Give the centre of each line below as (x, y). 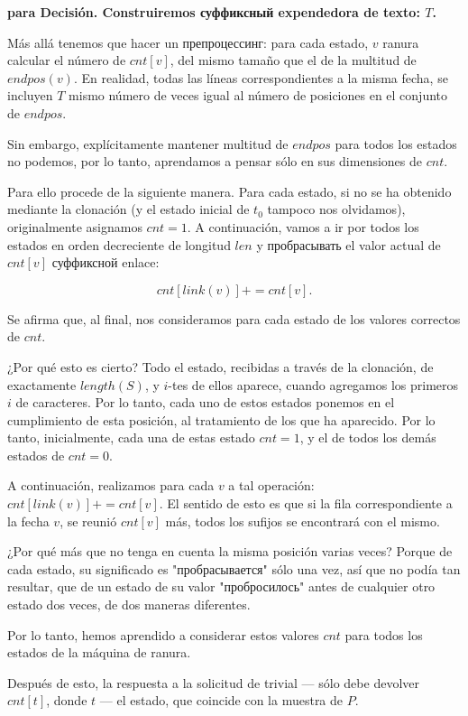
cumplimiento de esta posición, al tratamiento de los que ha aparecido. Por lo (221, 419)
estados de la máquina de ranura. (99, 652)
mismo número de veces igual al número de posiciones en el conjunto (258, 95)
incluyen (30, 95)
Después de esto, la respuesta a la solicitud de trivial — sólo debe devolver (213, 682)
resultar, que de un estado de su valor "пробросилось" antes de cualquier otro (221, 586)
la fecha (28, 521)
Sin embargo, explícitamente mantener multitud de (148, 143)
